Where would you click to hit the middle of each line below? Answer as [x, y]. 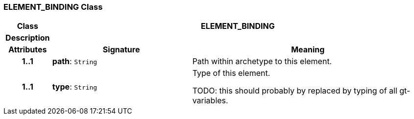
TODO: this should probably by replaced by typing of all [295, 91]
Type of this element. [231, 73]
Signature [121, 50]
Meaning [308, 50]
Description [28, 38]
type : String [75, 87]
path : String [75, 61]
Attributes [28, 50]
